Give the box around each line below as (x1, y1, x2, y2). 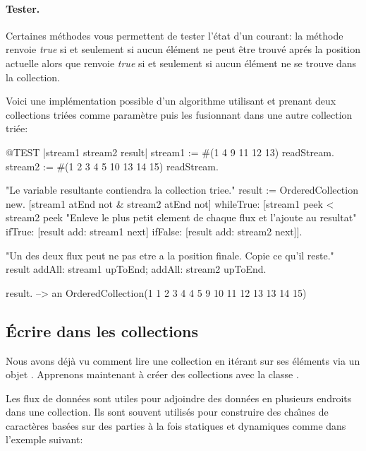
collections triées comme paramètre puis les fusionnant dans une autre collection (6, 107, 353, 122)
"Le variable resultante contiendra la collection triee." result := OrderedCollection (6, 182, 358, 197)
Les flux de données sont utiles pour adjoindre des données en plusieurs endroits (6, 390, 352, 405)
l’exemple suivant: (6, 432, 83, 447)
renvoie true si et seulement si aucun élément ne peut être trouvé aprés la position (6, 42, 360, 57)
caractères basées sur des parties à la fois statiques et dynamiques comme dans (6, 418, 346, 433)
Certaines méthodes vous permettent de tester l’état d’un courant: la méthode (6, 28, 343, 42)
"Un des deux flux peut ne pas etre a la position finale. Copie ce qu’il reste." (6, 247, 334, 262)
